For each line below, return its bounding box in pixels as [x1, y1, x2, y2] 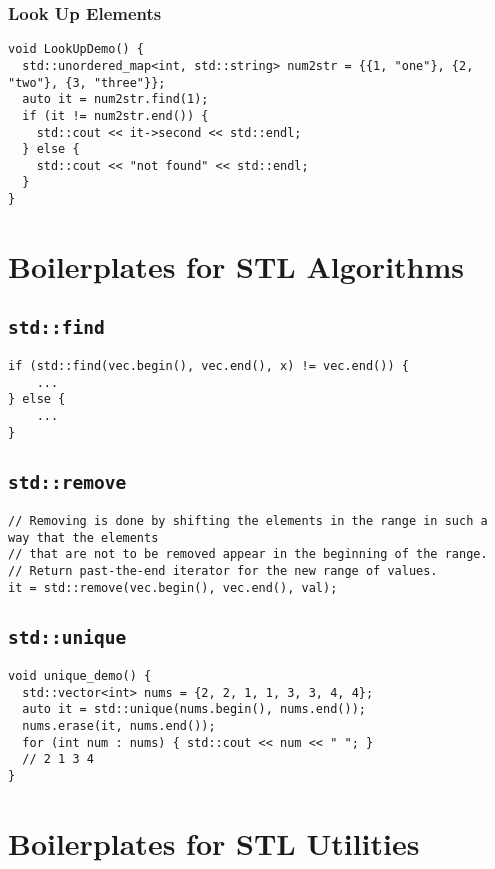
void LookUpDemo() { [8, 42, 145, 57]
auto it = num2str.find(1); [22, 92, 209, 107]
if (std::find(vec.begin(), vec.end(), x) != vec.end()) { [8, 358, 409, 373]
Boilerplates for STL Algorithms [8, 245, 465, 286]
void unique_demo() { [8, 669, 152, 684]
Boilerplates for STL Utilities [8, 822, 420, 863]
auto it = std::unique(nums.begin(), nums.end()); [22, 702, 366, 717]
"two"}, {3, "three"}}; [8, 75, 166, 90]
